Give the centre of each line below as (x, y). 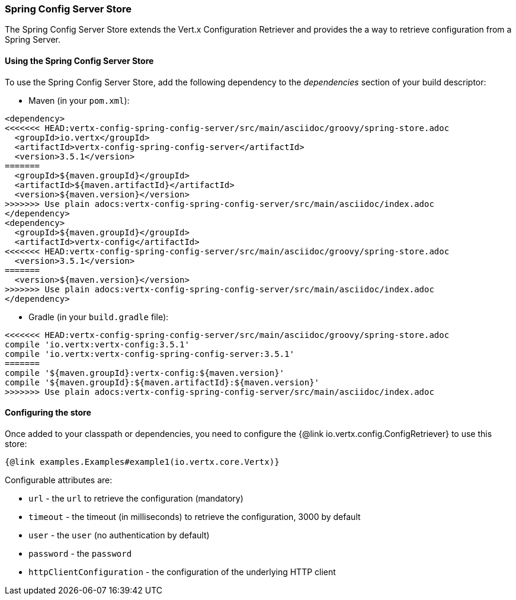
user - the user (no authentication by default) (119, 535)
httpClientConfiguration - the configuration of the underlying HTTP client (182, 572)
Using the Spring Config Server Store (79, 60)
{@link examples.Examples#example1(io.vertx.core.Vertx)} (142, 462)
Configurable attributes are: (59, 480)
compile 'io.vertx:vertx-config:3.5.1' (97, 344)
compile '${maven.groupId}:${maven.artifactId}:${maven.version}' (162, 382)
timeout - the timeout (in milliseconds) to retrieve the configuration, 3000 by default (195, 516)
